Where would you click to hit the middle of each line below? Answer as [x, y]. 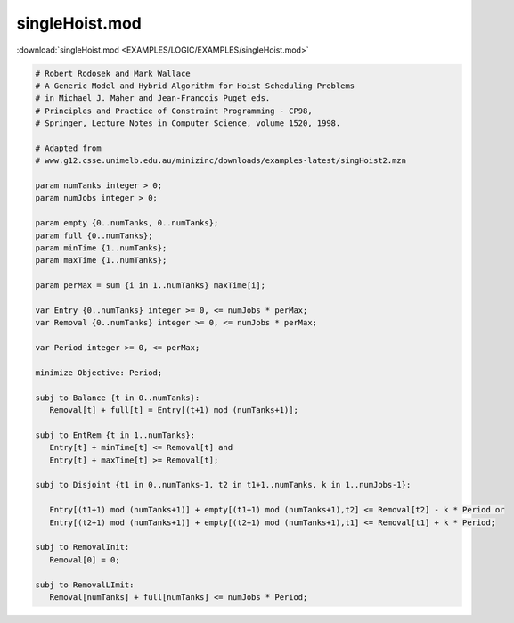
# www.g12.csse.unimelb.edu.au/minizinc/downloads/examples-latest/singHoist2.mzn [221, 161]
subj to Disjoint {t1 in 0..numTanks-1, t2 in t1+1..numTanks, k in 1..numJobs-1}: [223, 485]
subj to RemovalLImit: [85, 585]
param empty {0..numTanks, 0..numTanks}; [127, 223]
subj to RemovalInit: [82, 547]
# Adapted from [68, 148]
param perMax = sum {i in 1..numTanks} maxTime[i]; [151, 286]
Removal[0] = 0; [85, 560]
